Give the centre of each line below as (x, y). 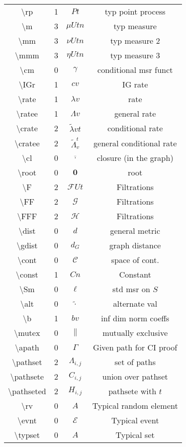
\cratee (27, 143)
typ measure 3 (135, 55)
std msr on (131, 289)
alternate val (135, 304)
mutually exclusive (135, 333)
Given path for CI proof (135, 347)
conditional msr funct (135, 70)
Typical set (135, 435)
